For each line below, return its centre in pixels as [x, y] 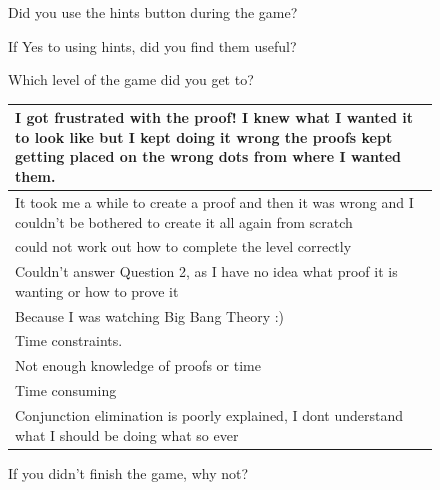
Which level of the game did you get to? [131, 79]
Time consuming [66, 390]
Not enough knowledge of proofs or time [138, 365]
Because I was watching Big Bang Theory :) [150, 315]
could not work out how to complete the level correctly [183, 246]
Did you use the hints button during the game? [153, 12]
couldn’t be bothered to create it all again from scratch [184, 221]
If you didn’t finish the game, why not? [128, 472]
